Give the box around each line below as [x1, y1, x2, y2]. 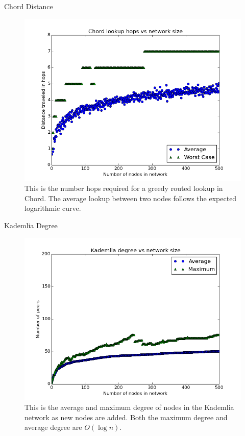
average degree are [24, 422, 82, 432]
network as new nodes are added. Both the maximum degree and [24, 411, 228, 422]
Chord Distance [4, 1, 53, 11]
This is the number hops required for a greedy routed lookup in [24, 183, 223, 193]
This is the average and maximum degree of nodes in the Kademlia [24, 402, 234, 413]
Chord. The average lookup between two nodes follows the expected [24, 192, 237, 203]
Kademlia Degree [4, 220, 58, 230]
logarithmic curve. [24, 203, 81, 213]
